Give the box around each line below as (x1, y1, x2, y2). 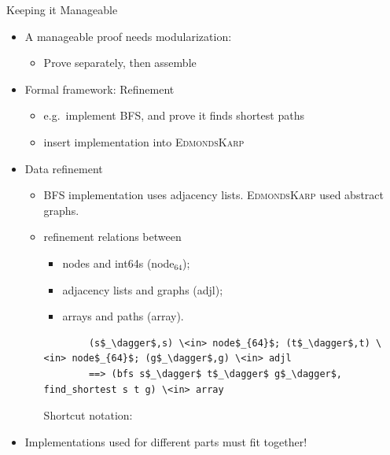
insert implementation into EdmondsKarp (43, 133, 245, 150)
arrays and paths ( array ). (62, 308, 184, 324)
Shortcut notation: (43, 407, 133, 424)
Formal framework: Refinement (24, 80, 175, 97)
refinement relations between (43, 228, 182, 245)
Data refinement (24, 160, 103, 176)
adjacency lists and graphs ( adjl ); (62, 281, 223, 298)
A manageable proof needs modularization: (24, 28, 232, 44)
